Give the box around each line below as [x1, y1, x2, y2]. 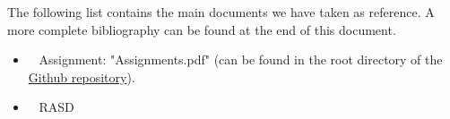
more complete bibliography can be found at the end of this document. [7, 20, 396, 38]
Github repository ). [28, 67, 135, 86]
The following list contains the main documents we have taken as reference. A [7, 3, 435, 21]
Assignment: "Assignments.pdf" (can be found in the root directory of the [39, 50, 443, 69]
